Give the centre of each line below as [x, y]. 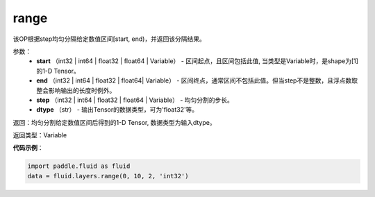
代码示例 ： [28, 148]
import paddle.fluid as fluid [79, 166]
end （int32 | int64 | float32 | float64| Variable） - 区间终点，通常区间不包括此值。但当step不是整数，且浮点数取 [197, 80]
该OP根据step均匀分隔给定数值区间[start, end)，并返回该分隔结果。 [109, 39]
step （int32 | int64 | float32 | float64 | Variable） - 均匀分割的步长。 [135, 100]
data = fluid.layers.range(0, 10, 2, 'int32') [108, 176]
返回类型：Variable [40, 135]
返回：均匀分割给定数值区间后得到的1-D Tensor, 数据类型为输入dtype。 [114, 122]
